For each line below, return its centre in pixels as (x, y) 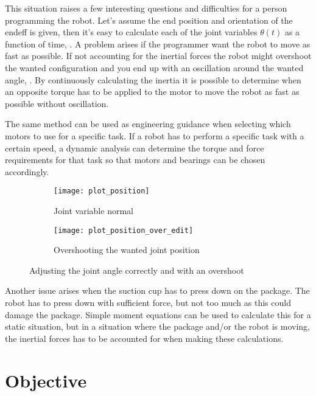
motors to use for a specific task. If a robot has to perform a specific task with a (155, 135)
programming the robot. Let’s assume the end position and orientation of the (149, 20)
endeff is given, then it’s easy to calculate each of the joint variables (131, 32)
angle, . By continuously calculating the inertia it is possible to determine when (153, 79)
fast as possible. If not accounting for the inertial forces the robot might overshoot (158, 56)
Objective (46, 380)
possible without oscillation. (57, 103)
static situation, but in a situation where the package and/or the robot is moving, (157, 326)
